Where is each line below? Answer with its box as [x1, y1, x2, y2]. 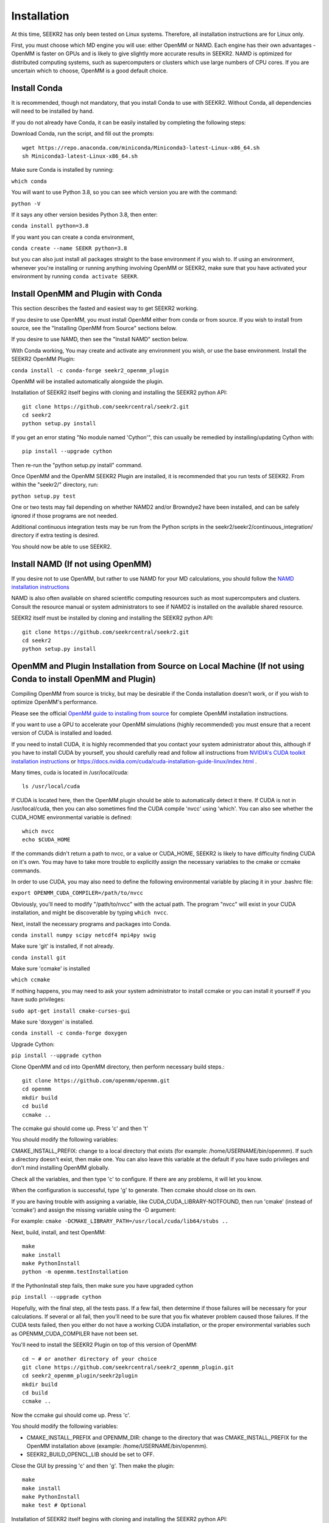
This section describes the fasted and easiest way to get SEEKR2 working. [11, 305, 198, 312]
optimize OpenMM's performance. [11, 698, 98, 706]
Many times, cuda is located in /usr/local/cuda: [11, 769, 129, 776]
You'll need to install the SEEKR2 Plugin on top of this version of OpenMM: [11, 1341, 198, 1349]
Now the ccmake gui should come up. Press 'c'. [11, 1411, 131, 1419]
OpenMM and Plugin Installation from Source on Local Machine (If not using [11, 661, 305, 671]
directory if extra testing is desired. [11, 532, 100, 539]
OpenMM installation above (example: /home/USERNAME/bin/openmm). [26, 1443, 208, 1450]
